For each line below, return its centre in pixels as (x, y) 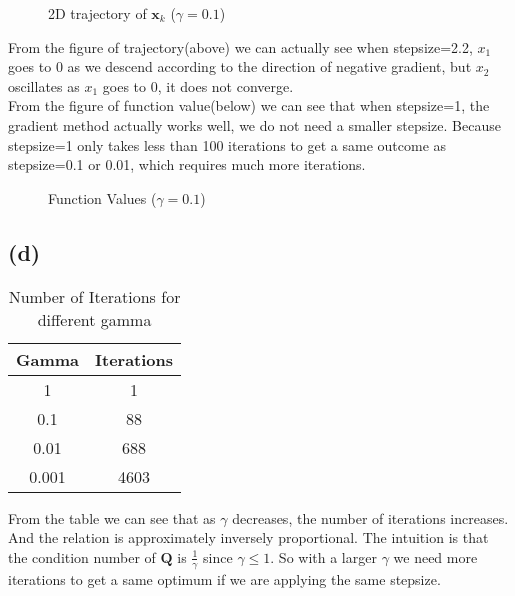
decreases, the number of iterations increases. (370, 517)
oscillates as (44, 85)
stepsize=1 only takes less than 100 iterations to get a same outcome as (227, 144)
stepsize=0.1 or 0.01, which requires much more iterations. (187, 164)
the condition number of (82, 556)
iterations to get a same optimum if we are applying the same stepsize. (224, 578)
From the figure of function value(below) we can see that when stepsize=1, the (249, 105)
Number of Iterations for (94, 296)
